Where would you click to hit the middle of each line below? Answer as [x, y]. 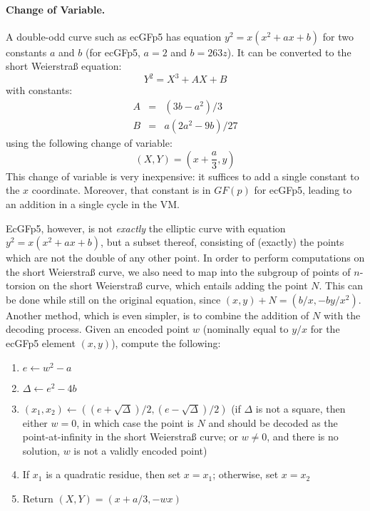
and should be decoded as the [273, 422]
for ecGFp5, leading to [303, 190]
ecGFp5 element [41, 343]
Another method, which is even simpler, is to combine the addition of [158, 315]
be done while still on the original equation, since [113, 299]
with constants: [39, 90]
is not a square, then [300, 408]
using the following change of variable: [89, 143]
